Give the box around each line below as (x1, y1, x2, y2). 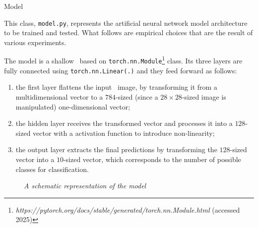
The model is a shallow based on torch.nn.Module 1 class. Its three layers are (4, 54, 243, 66)
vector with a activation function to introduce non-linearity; (33, 127, 215, 138)
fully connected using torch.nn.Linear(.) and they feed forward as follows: (4, 65, 237, 75)
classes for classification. (15, 164, 89, 174)
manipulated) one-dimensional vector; (15, 101, 130, 112)
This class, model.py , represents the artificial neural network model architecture (4, 17, 248, 28)
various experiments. (4, 37, 66, 47)
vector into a (15, 154, 55, 164)
